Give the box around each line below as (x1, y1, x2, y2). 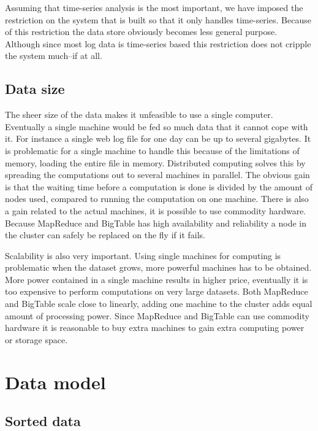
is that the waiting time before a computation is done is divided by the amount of (5, 180, 312, 193)
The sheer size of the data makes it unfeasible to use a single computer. (5, 108, 273, 121)
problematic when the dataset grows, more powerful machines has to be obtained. (5, 261, 312, 274)
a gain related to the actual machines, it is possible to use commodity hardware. (5, 204, 306, 217)
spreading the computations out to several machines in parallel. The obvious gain (5, 168, 310, 181)
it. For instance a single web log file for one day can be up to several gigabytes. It (5, 132, 311, 145)
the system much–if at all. (5, 49, 102, 62)
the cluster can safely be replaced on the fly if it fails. (5, 228, 205, 241)
